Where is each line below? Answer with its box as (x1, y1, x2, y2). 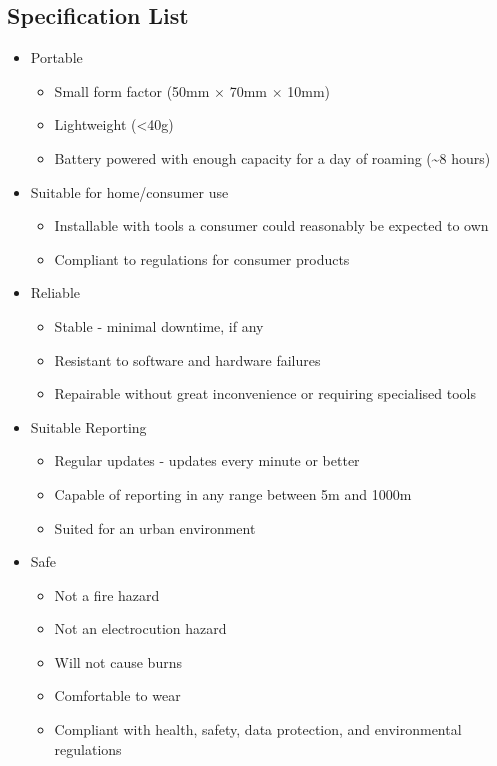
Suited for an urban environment (54, 517, 256, 538)
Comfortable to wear (54, 685, 181, 706)
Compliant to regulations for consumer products (54, 248, 350, 269)
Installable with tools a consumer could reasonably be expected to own (54, 215, 489, 236)
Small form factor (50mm (54, 80, 210, 101)
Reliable (30, 282, 80, 303)
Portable (30, 47, 83, 68)
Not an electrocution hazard (54, 618, 227, 639)
